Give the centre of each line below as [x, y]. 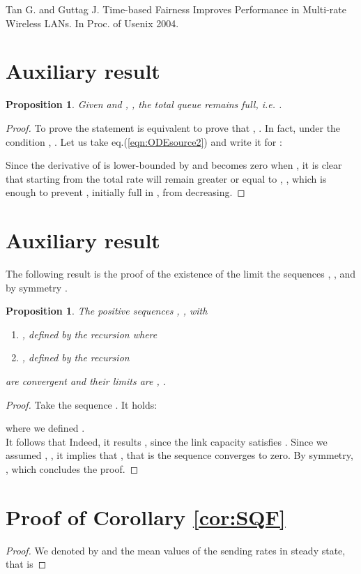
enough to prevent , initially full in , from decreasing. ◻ [125, 192]
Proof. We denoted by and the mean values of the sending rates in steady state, [176, 550]
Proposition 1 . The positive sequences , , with [107, 311]
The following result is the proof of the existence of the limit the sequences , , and [181, 273]
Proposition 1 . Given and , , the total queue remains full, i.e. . [144, 104]
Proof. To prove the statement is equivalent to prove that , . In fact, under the [173, 127]
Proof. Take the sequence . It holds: [82, 404]
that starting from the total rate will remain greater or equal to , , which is [166, 178]
